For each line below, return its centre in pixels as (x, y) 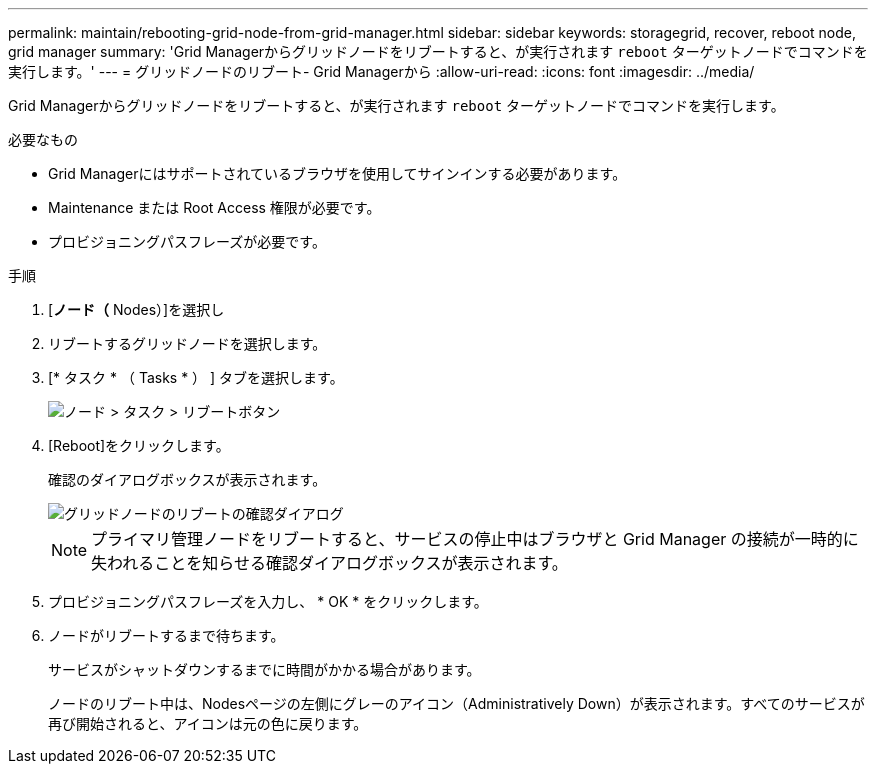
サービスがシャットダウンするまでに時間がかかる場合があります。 (264, 669)
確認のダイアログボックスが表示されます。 (187, 479)
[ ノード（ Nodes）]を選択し (136, 309)
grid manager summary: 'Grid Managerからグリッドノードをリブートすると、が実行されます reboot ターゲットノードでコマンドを (438, 51)
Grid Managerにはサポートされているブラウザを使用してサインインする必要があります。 (337, 173)
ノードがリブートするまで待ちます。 (166, 635)
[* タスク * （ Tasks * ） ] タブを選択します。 (196, 377)
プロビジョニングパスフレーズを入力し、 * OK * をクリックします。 (268, 601)
